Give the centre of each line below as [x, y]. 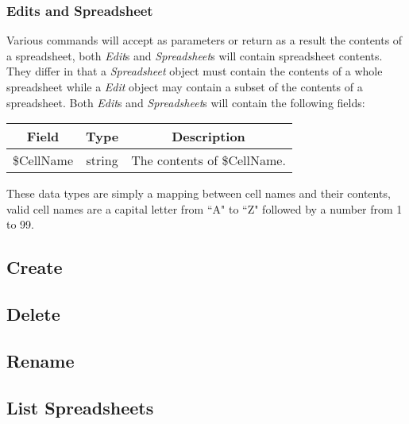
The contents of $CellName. [208, 160]
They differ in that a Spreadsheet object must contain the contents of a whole [195, 71]
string [102, 160]
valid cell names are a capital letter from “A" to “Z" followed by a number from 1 [204, 208]
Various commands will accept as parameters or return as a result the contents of [204, 40]
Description [208, 137]
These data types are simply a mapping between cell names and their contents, [199, 193]
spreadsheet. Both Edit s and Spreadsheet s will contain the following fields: [186, 102]
